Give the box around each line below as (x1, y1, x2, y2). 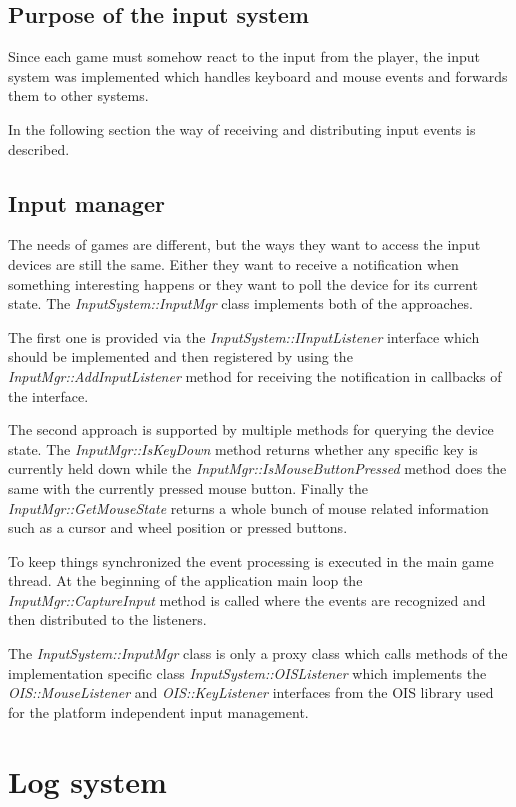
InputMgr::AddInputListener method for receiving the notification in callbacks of (8, 365, 502, 386)
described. (8, 138, 70, 159)
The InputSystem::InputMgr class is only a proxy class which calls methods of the (8, 643, 508, 664)
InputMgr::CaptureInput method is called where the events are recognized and (8, 589, 486, 610)
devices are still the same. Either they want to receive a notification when (8, 253, 459, 274)
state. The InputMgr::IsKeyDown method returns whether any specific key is (8, 438, 478, 459)
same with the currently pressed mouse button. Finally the (8, 477, 368, 498)
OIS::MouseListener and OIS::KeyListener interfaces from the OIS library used (8, 682, 494, 703)
